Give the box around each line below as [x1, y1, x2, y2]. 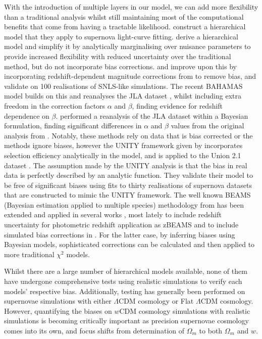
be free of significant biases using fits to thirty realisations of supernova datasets [4, 179, 252, 190]
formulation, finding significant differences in [4, 120, 142, 131]
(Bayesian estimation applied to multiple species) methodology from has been [4, 199, 244, 210]
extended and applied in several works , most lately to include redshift [4, 209, 222, 220]
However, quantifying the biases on [4, 305, 112, 316]
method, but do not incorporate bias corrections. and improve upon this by [4, 61, 237, 71]
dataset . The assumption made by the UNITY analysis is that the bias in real [4, 160, 247, 170]
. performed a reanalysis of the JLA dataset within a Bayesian [56, 110, 248, 121]
